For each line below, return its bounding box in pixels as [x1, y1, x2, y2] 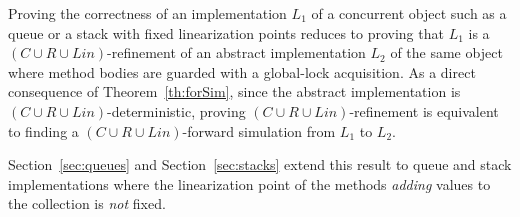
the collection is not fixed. [8, 193, 166, 214]
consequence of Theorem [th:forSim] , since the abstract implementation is [8, 81, 461, 102]
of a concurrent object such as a [311, 3, 507, 23]
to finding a [8, 120, 79, 141]
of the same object [390, 42, 503, 63]
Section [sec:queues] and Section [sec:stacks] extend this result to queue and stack [8, 154, 512, 175]
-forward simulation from [182, 120, 336, 141]
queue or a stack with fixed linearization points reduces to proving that [8, 22, 444, 43]
